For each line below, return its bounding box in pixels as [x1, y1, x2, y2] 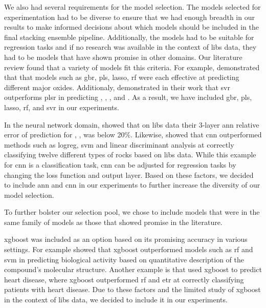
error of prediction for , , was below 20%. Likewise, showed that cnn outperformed [4, 129, 262, 140]
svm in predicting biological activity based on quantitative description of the [4, 254, 244, 264]
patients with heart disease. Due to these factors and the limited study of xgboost [4, 284, 261, 295]
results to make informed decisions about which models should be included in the [4, 22, 259, 32]
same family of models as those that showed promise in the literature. [4, 216, 223, 227]
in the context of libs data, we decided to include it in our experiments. [4, 294, 228, 305]
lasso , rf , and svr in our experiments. [4, 101, 119, 112]
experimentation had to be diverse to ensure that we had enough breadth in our [4, 11, 255, 22]
